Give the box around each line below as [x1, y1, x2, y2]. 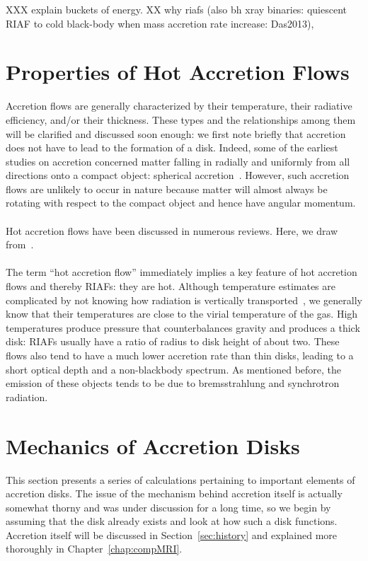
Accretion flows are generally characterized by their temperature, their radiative [6, 98, 352, 113]
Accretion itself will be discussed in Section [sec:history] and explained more [6, 527, 338, 542]
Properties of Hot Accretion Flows [6, 57, 350, 86]
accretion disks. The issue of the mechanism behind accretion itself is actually [6, 486, 343, 501]
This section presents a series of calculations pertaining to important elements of [6, 472, 355, 487]
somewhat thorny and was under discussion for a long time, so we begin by [6, 499, 331, 514]
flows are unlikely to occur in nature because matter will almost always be [6, 181, 328, 196]
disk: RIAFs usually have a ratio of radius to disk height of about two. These [6, 334, 340, 349]
